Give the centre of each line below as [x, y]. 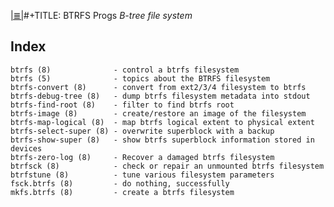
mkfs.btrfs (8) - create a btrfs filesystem [122, 192]
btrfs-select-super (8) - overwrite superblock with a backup [142, 131]
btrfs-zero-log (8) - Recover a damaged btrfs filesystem [142, 157]
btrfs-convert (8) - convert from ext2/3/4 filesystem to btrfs [158, 87]
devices [26, 148]
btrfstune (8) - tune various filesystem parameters [142, 175]
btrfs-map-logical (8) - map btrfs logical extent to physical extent [162, 122]
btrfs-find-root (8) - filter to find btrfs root [122, 105]
